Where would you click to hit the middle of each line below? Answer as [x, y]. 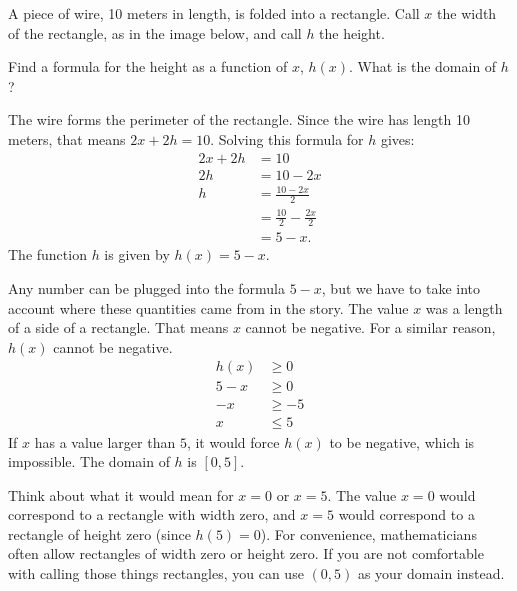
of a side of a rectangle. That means [118, 327]
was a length [464, 307]
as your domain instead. [431, 573]
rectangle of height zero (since [99, 533]
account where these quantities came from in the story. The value [208, 307]
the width [467, 13]
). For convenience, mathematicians [368, 533]
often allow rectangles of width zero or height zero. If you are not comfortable [246, 553]
